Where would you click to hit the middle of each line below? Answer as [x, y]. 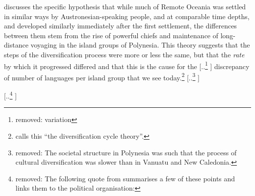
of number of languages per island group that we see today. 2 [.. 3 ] [102, 76]
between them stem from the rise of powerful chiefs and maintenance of [111, 35]
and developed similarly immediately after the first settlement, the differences [120, 26]
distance [16, 45]
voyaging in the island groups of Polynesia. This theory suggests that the [140, 45]
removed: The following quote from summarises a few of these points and [125, 178]
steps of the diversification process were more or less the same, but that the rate [124, 54]
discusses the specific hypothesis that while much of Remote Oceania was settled [125, 6]
